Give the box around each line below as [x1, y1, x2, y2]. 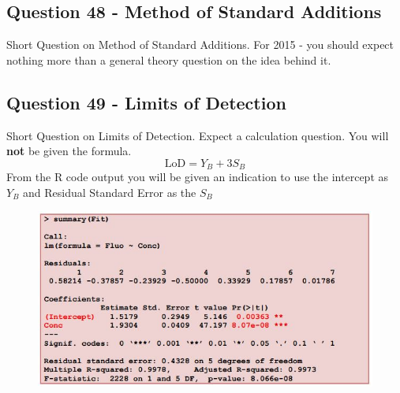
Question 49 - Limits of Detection [6, 90, 286, 114]
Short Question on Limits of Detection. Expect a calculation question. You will [6, 127, 389, 143]
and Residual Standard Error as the [23, 184, 196, 200]
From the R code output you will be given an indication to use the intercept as [6, 169, 389, 185]
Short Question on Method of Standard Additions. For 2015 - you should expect [6, 36, 394, 53]
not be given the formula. [6, 143, 132, 159]
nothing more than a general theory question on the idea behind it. [6, 51, 331, 68]
